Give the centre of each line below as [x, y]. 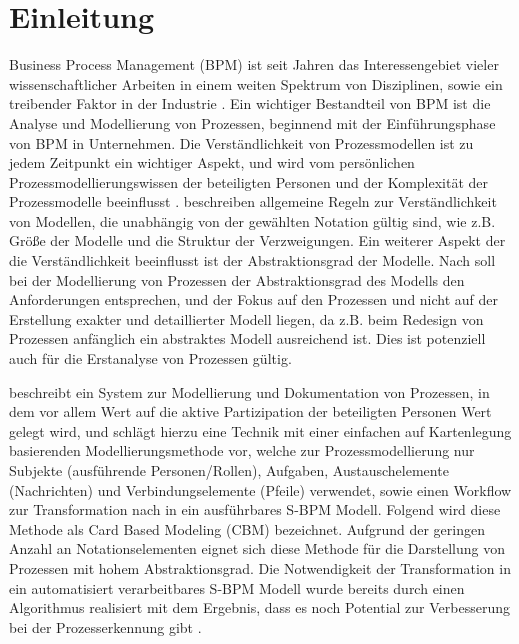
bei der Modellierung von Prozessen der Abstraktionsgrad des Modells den [237, 279]
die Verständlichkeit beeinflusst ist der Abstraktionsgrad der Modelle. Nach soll [252, 260]
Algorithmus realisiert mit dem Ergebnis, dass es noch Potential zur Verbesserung [259, 607]
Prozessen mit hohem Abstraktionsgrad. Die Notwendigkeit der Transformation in [260, 567]
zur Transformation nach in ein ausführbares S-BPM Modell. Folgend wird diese [255, 509]
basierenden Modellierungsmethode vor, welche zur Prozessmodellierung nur [242, 450]
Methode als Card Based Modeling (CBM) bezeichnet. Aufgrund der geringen [247, 528]
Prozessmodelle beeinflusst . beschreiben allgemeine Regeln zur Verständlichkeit [253, 201]
